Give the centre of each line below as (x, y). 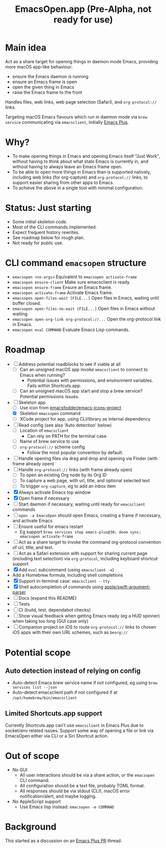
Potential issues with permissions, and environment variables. (90, 380)
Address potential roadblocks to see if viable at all (70, 364)
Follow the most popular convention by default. (75, 453)
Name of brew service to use (49, 441)
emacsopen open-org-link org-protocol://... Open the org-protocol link (86, 319)
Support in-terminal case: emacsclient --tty (64, 581)
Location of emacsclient (44, 430)
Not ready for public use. (38, 243)
